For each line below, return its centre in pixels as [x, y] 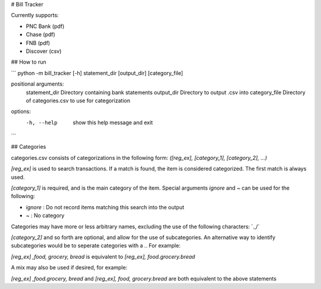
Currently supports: [35, 15]
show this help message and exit [113, 122]
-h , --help [42, 122]
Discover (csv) [44, 51]
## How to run [29, 62]
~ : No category [45, 216]
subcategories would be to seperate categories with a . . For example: [96, 246]
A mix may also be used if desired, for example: [69, 268]
